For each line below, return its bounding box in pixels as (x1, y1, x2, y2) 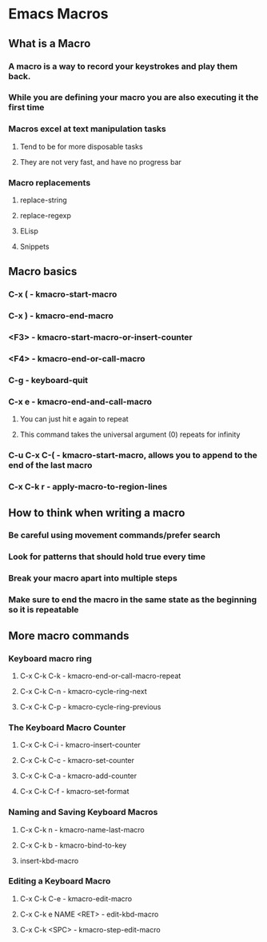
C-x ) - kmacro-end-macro (8, 310, 114, 321)
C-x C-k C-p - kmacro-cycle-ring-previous (19, 701, 161, 712)
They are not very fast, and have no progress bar (19, 157, 182, 166)
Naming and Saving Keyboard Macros (8, 807, 158, 818)
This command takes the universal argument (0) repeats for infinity (19, 429, 241, 440)
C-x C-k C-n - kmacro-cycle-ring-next (19, 686, 147, 696)
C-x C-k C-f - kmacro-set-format (19, 787, 130, 796)
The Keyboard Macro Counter (8, 721, 126, 732)
